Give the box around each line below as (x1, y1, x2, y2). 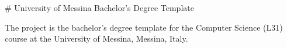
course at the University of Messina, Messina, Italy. (5, 32, 188, 45)
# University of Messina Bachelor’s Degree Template (5, 2, 194, 13)
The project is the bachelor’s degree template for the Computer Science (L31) (5, 21, 283, 33)
